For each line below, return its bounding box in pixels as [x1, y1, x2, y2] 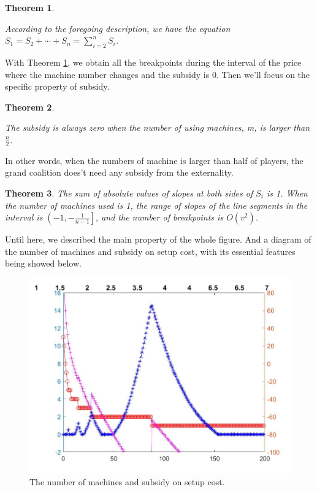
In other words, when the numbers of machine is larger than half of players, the [5, 154, 304, 166]
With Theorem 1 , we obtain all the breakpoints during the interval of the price [5, 55, 302, 68]
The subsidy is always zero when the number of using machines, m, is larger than [5, 121, 310, 134]
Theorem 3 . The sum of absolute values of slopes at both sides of [5, 186, 253, 199]
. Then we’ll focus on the [216, 68, 310, 80]
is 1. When [266, 186, 308, 199]
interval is [5, 211, 43, 224]
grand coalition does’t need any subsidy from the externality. [5, 166, 234, 179]
